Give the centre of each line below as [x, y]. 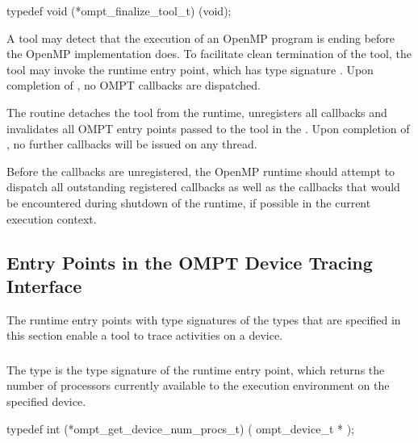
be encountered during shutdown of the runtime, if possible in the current [189, 202]
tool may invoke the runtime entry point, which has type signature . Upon [190, 69]
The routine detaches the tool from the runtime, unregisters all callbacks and [197, 112]
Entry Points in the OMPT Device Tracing [190, 262]
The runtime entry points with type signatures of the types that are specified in [204, 319]
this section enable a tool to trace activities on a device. [145, 335]
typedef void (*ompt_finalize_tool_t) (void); [119, 10]
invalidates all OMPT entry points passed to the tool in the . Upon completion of [208, 128]
